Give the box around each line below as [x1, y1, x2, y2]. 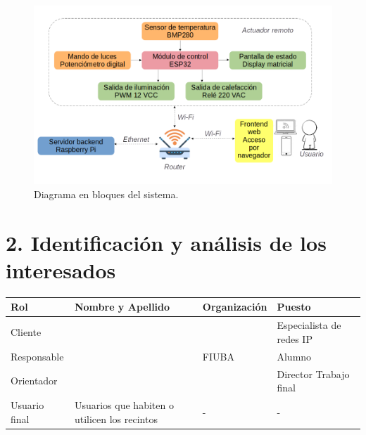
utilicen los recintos [74, 411, 158, 426]
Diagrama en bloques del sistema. [34, 186, 179, 201]
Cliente [11, 325, 42, 339]
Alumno [277, 349, 312, 363]
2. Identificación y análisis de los [6, 228, 327, 257]
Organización [202, 299, 267, 314]
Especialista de [277, 318, 341, 332]
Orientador [11, 373, 58, 388]
